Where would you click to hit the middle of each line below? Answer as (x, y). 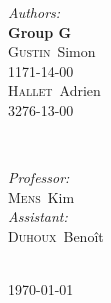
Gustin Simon (52, 51)
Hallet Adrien (54, 90)
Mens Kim (41, 196)
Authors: (34, 12)
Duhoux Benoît (56, 235)
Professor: (39, 177)
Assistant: (38, 216)
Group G (40, 31)
